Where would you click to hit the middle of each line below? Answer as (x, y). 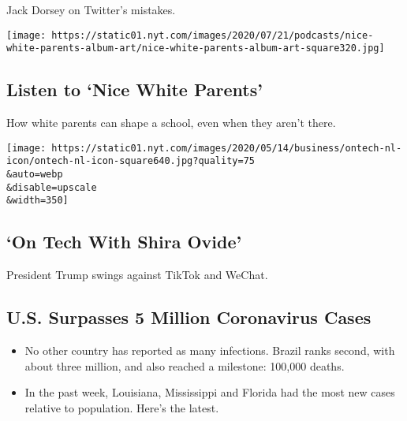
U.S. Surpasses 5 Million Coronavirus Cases (189, 317)
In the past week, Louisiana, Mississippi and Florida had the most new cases (210, 392)
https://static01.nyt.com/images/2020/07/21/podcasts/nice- (213, 35)
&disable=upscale (52, 187)
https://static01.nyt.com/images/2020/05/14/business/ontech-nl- (227, 148)
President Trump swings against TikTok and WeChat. (137, 275)
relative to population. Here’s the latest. (122, 407)
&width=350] (37, 201)
